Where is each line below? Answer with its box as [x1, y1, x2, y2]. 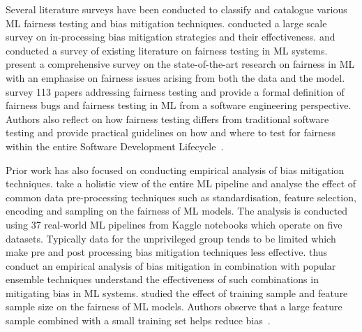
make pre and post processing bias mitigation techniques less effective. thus [6, 245, 328, 259]
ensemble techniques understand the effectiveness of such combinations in [6, 272, 319, 287]
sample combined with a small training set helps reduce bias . [6, 313, 271, 328]
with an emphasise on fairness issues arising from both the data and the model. [6, 70, 345, 85]
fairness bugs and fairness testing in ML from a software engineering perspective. [6, 98, 352, 113]
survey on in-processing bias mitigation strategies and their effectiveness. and [6, 29, 335, 44]
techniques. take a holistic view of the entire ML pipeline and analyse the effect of [6, 176, 356, 191]
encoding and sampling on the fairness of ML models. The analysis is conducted [6, 203, 347, 218]
